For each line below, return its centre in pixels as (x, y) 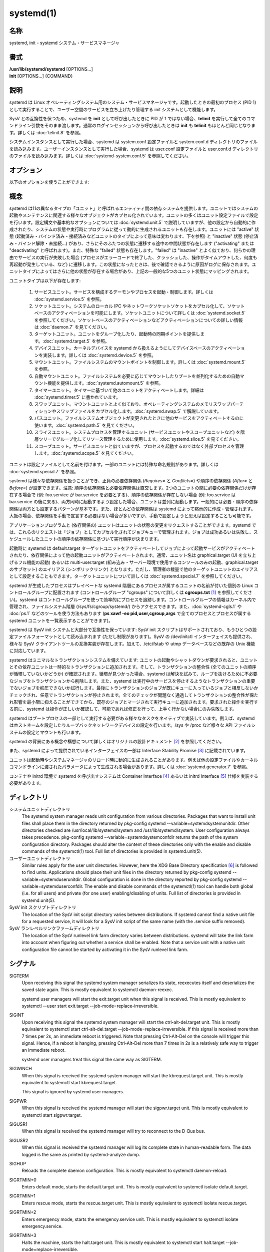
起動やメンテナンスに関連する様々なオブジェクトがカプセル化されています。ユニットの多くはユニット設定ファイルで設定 (134, 215)
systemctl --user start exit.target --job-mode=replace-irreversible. (90, 1006)
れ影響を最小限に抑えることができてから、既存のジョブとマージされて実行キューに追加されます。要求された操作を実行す (134, 702)
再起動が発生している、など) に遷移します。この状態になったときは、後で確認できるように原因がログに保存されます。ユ (133, 264)
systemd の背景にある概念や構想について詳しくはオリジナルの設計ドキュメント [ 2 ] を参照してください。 (117, 741)
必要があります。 (27, 783)
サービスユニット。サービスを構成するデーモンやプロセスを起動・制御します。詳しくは (124, 292)
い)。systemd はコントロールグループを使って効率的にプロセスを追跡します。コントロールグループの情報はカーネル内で (133, 599)
